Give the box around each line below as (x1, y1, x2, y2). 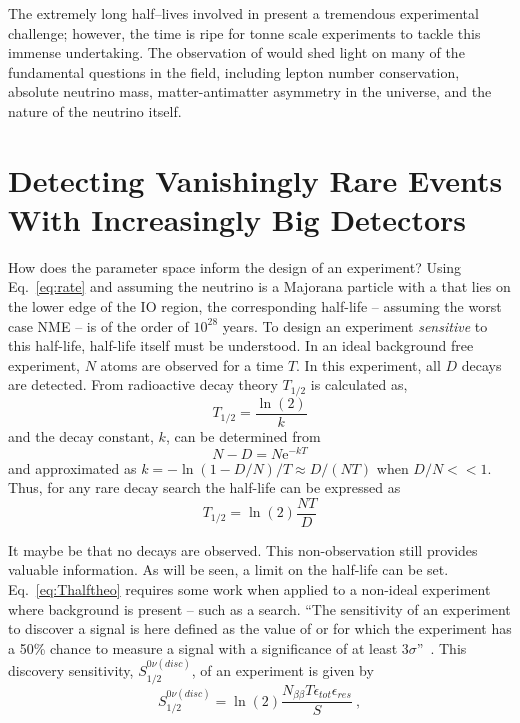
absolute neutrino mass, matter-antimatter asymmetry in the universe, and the (8, 81, 492, 102)
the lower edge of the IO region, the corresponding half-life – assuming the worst (8, 296, 502, 317)
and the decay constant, (8, 425, 154, 446)
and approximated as (8, 457, 137, 478)
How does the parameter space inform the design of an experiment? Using (8, 256, 462, 277)
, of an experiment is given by (191, 660, 374, 681)
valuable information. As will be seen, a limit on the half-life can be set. (8, 559, 449, 580)
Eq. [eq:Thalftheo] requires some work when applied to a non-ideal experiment (8, 579, 491, 600)
